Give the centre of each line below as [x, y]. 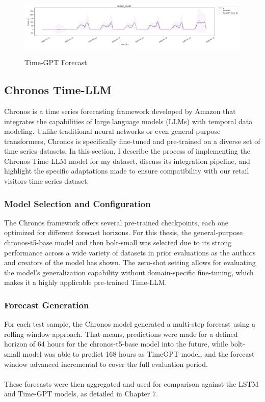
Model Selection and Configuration [77, 203]
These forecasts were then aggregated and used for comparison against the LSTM [131, 383]
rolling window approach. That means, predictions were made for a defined [121, 334]
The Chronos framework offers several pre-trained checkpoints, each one [116, 222]
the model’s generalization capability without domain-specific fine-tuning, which [129, 272]
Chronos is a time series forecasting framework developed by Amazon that [120, 111]
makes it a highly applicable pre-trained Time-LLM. [86, 282]
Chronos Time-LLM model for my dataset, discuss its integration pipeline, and [127, 161]
